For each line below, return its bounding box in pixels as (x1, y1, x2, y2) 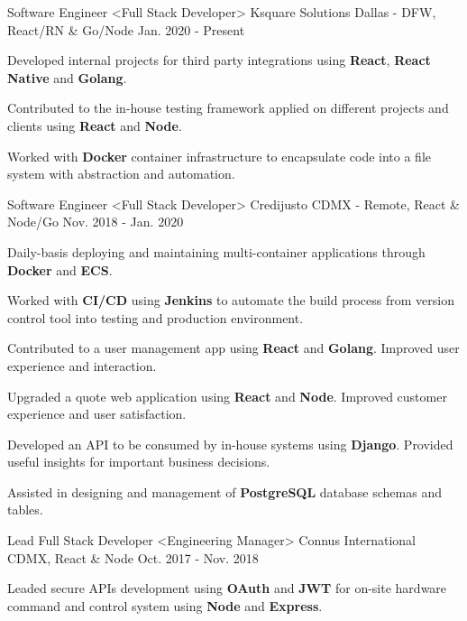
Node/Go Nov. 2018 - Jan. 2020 (7, 212, 184, 231)
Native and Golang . (7, 68, 127, 87)
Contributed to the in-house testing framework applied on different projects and (7, 98, 449, 117)
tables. (7, 500, 43, 519)
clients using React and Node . (7, 116, 182, 134)
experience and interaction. (7, 356, 157, 375)
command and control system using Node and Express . (7, 596, 323, 615)
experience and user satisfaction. (7, 404, 187, 423)
